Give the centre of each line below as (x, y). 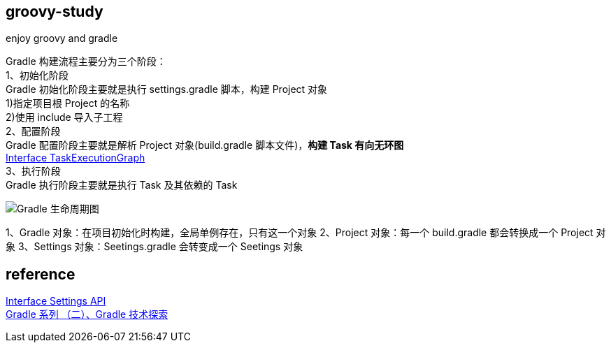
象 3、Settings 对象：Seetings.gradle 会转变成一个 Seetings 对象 (154, 247)
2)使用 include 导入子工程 (64, 117)
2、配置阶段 (33, 131)
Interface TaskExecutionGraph (76, 158)
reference (41, 274)
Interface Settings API (56, 301)
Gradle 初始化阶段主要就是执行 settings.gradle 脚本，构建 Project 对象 (167, 89)
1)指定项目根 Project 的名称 (68, 103)
